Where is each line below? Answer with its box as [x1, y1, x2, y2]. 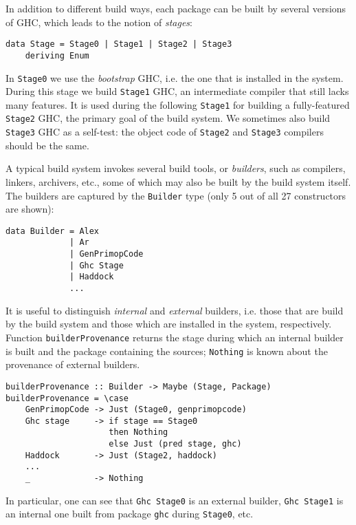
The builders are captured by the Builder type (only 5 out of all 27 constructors [5, 188, 346, 202]
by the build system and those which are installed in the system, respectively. [5, 317, 332, 331]
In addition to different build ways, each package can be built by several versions [5, 1, 346, 15]
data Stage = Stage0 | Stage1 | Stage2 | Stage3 [5, 39, 232, 50]
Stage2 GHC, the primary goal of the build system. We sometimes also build [5, 111, 331, 125]
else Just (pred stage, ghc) [109, 439, 242, 449]
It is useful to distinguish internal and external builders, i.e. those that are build [5, 303, 344, 317]
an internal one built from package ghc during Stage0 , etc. [5, 506, 254, 521]
